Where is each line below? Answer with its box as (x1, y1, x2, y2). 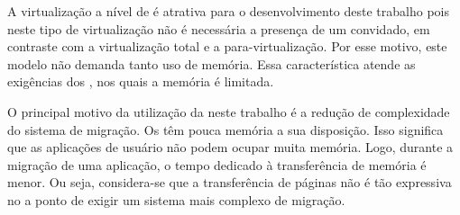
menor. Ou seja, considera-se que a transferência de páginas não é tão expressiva (7, 173, 452, 192)
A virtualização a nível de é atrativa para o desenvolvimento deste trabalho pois (7, 2, 449, 20)
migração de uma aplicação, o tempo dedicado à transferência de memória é (7, 155, 427, 174)
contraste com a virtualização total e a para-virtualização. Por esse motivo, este (7, 37, 447, 56)
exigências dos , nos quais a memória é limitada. (7, 72, 274, 91)
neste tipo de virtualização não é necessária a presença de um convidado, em (7, 19, 430, 38)
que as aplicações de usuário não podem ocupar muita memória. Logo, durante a (7, 138, 454, 157)
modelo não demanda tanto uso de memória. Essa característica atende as (7, 54, 416, 73)
